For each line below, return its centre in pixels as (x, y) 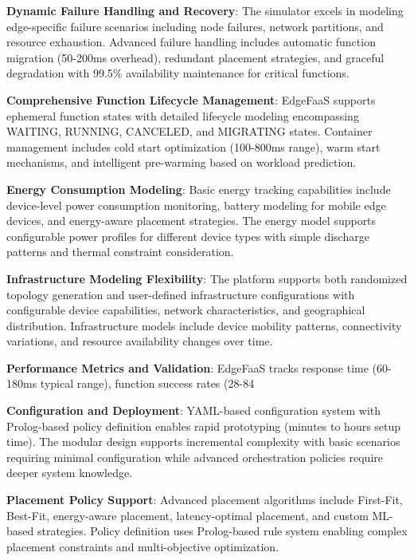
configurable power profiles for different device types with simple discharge (188, 236)
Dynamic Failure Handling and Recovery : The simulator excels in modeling (205, 10)
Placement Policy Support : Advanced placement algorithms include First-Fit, (205, 500)
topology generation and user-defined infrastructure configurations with (181, 294)
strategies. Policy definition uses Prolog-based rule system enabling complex (222, 531)
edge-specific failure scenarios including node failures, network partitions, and (195, 26)
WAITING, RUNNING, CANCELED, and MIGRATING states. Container (189, 131)
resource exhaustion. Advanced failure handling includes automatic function (191, 42)
